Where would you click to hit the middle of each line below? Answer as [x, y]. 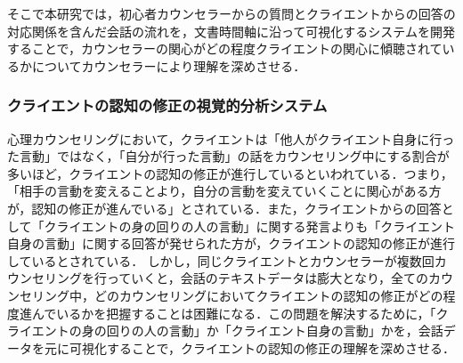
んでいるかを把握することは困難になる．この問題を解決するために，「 [234, 313]
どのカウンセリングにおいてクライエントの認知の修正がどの [268, 295]
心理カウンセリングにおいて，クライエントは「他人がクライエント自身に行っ [231, 138]
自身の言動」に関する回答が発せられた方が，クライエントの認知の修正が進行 [231, 243]
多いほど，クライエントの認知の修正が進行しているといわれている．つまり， [230, 173]
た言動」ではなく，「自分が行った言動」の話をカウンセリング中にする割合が [228, 156]
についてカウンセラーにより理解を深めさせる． [169, 65]
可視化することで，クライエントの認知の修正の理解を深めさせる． [262, 347]
